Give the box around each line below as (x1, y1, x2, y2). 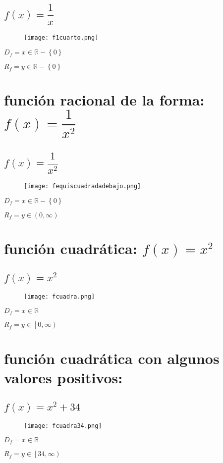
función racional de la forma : (4, 90, 205, 110)
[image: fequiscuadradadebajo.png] (24, 183, 141, 190)
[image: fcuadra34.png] (24, 422, 102, 430)
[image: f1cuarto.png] (24, 34, 99, 42)
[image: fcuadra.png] (24, 293, 95, 301)
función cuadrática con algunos (4, 348, 220, 368)
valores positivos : (4, 367, 123, 387)
